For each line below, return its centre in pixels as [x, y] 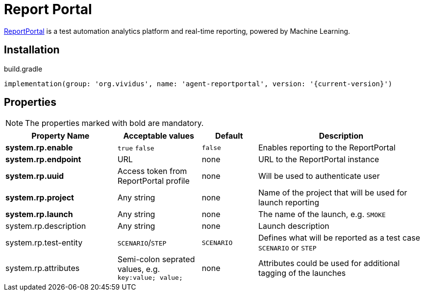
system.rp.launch [39, 214]
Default [229, 136]
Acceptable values [159, 136]
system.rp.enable [39, 148]
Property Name [61, 136]
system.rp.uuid [35, 176]
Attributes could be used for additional [329, 263]
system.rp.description [46, 226]
